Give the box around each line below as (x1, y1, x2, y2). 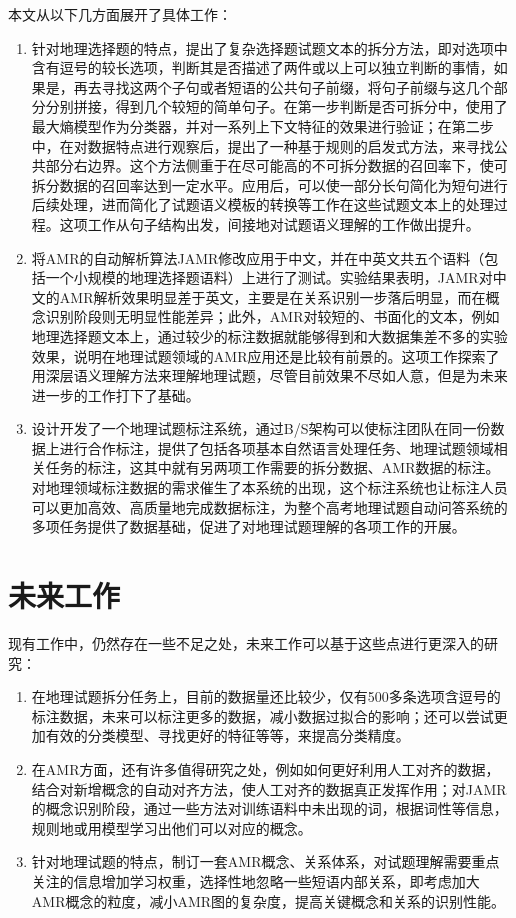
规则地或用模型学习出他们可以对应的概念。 (31, 817, 312, 838)
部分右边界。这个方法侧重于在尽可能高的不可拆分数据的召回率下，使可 (45, 155, 508, 176)
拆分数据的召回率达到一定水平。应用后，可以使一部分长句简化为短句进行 (31, 174, 508, 195)
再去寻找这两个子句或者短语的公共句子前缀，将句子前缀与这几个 (73, 76, 494, 97)
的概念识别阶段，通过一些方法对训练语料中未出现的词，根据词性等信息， (31, 798, 508, 819)
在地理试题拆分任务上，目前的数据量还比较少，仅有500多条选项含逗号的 (31, 686, 501, 707)
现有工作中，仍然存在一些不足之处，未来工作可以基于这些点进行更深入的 (8, 632, 484, 653)
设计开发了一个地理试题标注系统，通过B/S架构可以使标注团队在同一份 (31, 418, 491, 439)
